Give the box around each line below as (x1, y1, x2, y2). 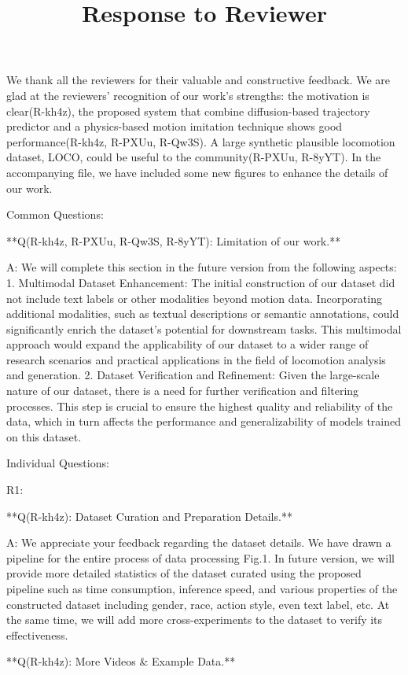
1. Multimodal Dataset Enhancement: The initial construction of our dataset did (6, 274, 395, 290)
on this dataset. (6, 428, 82, 444)
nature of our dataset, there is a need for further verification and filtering (6, 382, 359, 399)
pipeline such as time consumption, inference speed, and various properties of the (6, 581, 398, 596)
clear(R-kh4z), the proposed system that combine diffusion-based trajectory (6, 102, 370, 119)
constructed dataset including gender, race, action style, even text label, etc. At (6, 596, 390, 612)
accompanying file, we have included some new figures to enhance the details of (6, 164, 388, 180)
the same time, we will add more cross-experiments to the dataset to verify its (6, 611, 383, 628)
